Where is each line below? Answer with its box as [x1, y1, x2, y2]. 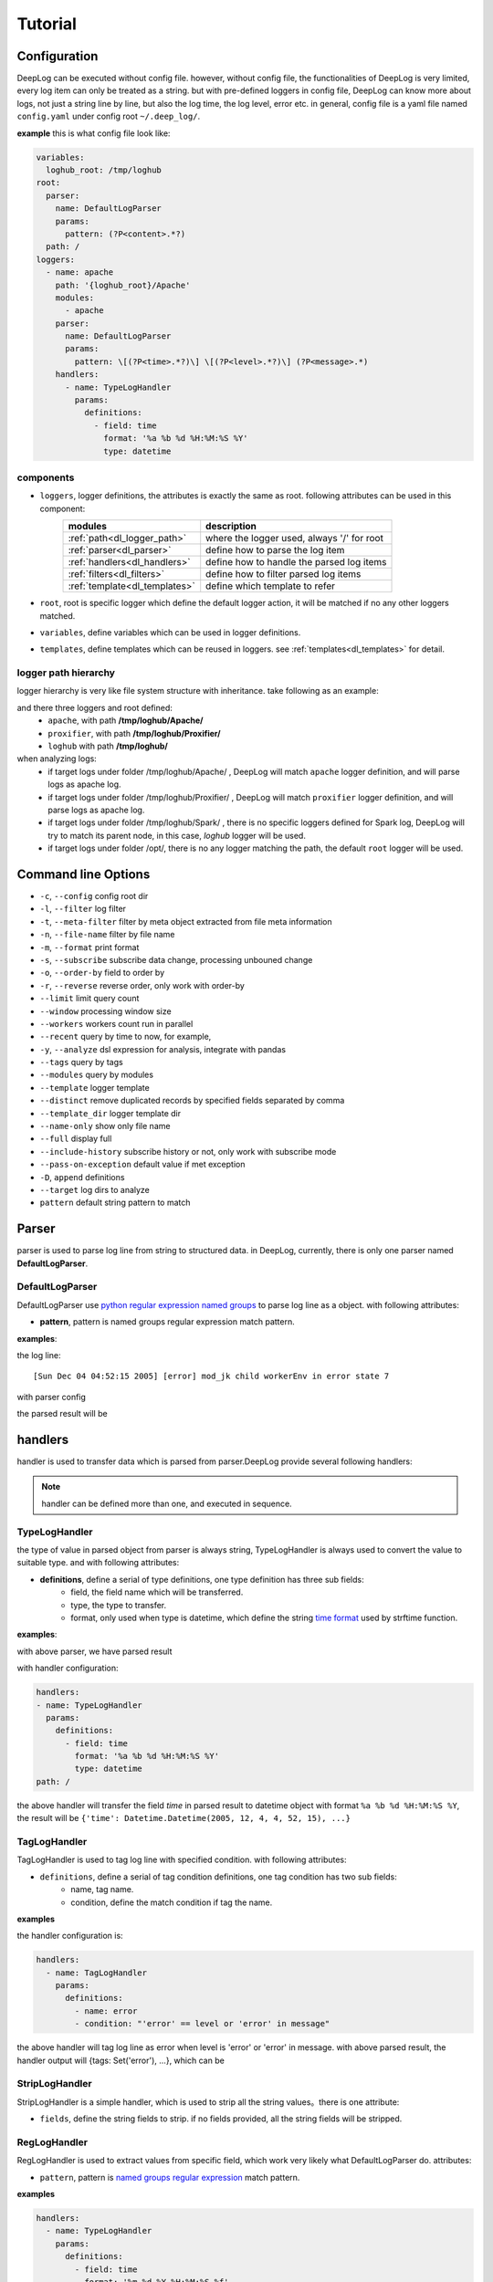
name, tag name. [70, 1884, 134, 1895]
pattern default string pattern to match [39, 1197, 191, 1209]
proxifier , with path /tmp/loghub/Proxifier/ [47, 728, 221, 738]
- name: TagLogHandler [46, 1967, 148, 1978]
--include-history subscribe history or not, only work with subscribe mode [39, 1146, 337, 1157]
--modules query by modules [39, 1069, 154, 1081]
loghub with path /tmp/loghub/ [47, 740, 169, 751]
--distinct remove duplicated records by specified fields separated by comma [39, 1095, 345, 1106]
